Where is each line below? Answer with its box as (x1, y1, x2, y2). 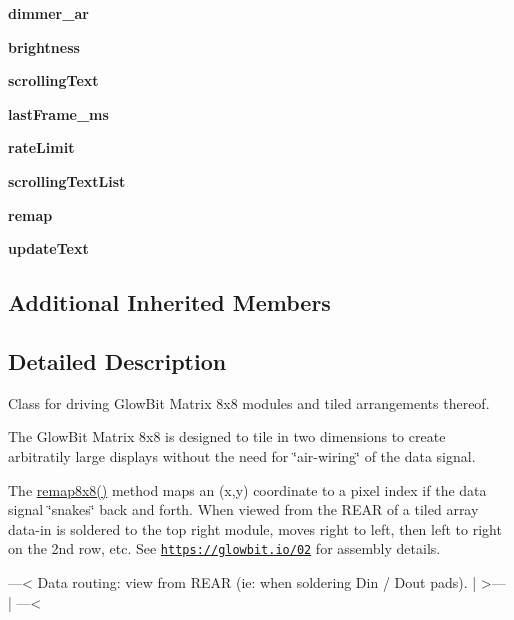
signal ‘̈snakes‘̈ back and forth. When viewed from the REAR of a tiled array (8, 499, 479, 520)
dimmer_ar (8, 3, 89, 23)
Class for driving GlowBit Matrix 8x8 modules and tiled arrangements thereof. (8, 392, 490, 413)
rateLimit (8, 137, 75, 158)
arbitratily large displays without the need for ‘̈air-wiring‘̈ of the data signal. (8, 445, 476, 466)
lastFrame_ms (8, 103, 109, 124)
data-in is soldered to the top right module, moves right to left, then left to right (8, 518, 502, 539)
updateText (8, 238, 89, 259)
